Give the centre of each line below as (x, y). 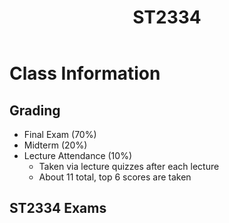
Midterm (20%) (55, 145)
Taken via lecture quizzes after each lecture (129, 166)
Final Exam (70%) (60, 134)
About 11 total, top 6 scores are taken (115, 177)
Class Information (85, 73)
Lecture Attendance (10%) (78, 155)
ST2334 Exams (58, 208)
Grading (35, 110)
